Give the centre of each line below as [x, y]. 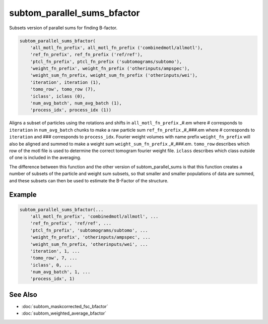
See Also [23, 295]
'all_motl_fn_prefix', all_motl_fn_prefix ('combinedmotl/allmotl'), [116, 48]
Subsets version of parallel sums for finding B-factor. [63, 28]
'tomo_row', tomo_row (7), [63, 89]
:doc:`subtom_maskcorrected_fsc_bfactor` [65, 306]
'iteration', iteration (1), [66, 82]
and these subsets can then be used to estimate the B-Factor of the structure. [89, 180]
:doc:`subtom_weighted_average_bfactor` [64, 313]
